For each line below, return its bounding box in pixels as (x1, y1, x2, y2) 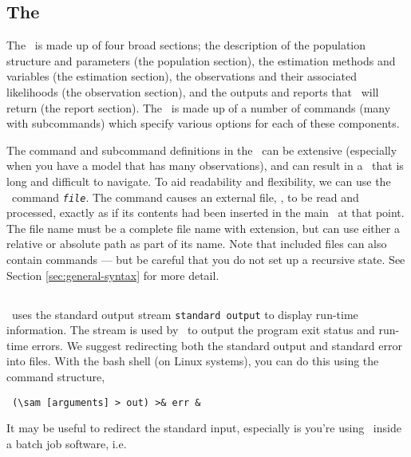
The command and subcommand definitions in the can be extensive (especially (6, 141, 397, 158)
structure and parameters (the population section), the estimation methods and (6, 52, 396, 69)
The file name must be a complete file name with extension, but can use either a (6, 219, 400, 236)
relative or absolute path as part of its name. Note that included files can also (6, 235, 387, 252)
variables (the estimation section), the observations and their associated (6, 68, 357, 85)
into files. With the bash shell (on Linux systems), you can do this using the (6, 353, 379, 369)
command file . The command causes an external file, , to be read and (11, 188, 359, 205)
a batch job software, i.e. (6, 435, 127, 451)
